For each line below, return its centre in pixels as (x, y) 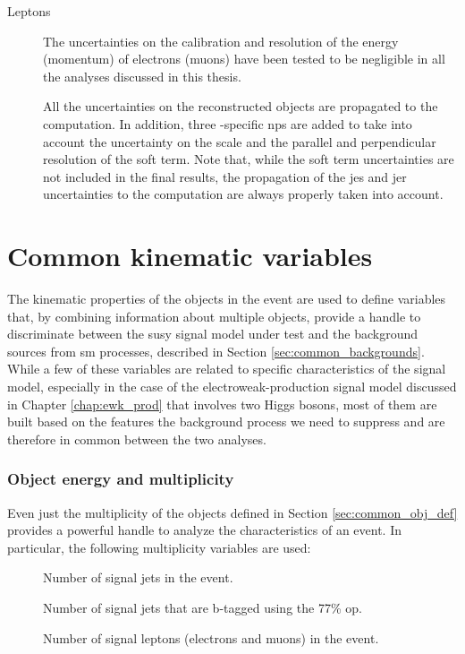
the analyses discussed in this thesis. (142, 76)
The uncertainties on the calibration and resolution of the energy (221, 41)
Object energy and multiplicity (121, 479)
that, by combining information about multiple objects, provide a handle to (214, 316)
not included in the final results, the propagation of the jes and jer (225, 176)
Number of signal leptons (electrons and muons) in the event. (211, 637)
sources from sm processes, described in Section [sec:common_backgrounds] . (216, 351)
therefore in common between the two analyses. (137, 439)
